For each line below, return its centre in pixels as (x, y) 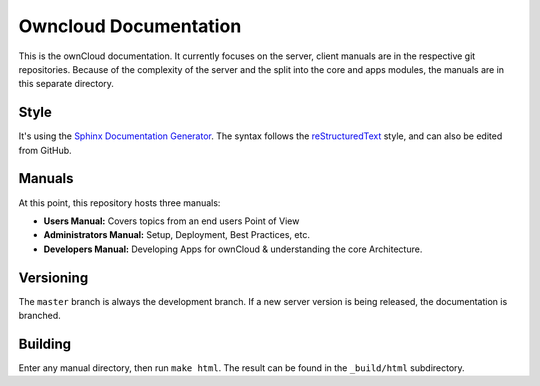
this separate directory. (66, 84)
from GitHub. (45, 150)
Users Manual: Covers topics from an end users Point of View (171, 221)
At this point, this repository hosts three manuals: (119, 202)
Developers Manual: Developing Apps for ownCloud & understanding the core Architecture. (233, 249)
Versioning (53, 277)
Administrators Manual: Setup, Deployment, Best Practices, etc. (176, 235)
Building (45, 343)
